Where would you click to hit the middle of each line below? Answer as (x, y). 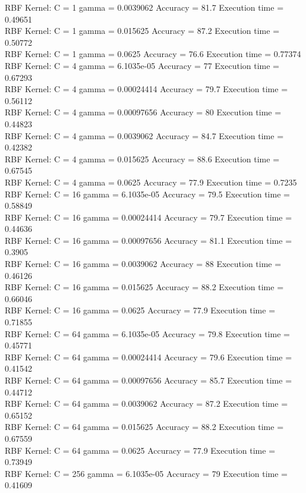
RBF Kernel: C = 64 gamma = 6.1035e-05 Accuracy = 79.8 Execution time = (147, 333)
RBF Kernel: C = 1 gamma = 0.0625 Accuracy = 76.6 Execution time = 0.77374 (153, 54)
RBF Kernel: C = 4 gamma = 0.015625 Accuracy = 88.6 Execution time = (142, 158)
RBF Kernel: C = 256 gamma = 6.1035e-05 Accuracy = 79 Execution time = (146, 473)
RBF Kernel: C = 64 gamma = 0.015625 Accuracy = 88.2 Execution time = (144, 427)
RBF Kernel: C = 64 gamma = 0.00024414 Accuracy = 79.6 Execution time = (149, 357)
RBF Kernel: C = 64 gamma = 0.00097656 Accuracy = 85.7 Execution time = (149, 380)
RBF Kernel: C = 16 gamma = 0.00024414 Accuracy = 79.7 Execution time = (149, 217)
